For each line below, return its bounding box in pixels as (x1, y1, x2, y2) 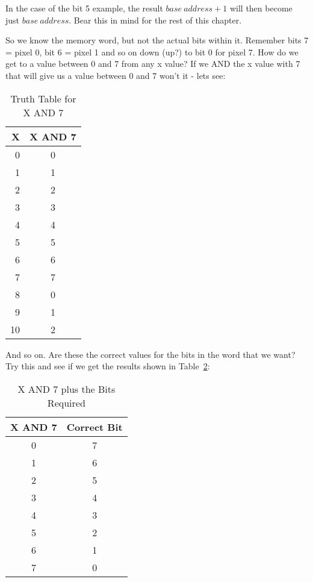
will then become (229, 2, 293, 14)
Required (47, 395, 85, 410)
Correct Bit (66, 419, 123, 434)
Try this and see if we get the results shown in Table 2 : (5, 360, 210, 372)
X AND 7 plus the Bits (17, 381, 116, 396)
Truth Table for (10, 91, 76, 105)
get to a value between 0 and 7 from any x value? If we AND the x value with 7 (5, 57, 300, 70)
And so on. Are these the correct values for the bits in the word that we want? (5, 348, 296, 360)
